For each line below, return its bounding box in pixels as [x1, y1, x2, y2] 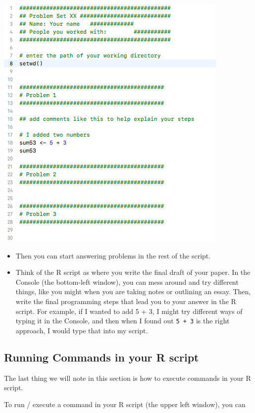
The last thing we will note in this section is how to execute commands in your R [4, 372, 251, 383]
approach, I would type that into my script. [15, 325, 148, 335]
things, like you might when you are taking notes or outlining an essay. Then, [15, 286, 251, 297]
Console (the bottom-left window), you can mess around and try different [15, 276, 239, 287]
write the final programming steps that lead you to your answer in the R [15, 296, 236, 306]
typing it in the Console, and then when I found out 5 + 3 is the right [15, 315, 230, 326]
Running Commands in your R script [4, 349, 199, 364]
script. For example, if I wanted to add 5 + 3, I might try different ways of [15, 306, 243, 316]
